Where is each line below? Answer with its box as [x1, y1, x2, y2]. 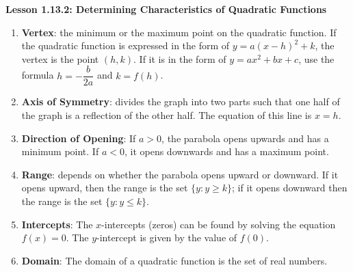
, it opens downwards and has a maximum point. [124, 144, 329, 159]
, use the [298, 51, 335, 66]
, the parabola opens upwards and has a [161, 131, 329, 145]
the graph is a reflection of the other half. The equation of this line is [21, 108, 312, 122]
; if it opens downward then [231, 180, 348, 195]
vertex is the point [21, 51, 99, 66]
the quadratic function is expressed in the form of [21, 38, 230, 53]
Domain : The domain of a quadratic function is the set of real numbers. [21, 253, 328, 267]
